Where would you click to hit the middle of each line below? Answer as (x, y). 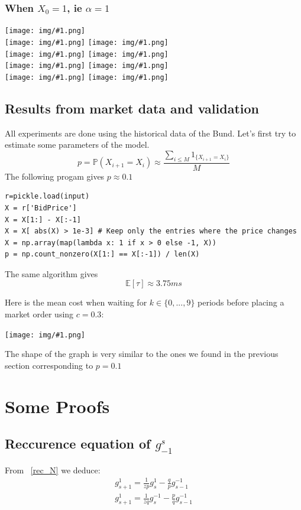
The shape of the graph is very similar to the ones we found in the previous (142, 354)
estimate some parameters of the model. (77, 144)
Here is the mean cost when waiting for (76, 302)
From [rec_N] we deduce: (53, 470)
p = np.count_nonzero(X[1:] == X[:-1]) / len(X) (102, 254)
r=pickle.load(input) (47, 196)
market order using (39, 314)
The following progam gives (55, 176)
